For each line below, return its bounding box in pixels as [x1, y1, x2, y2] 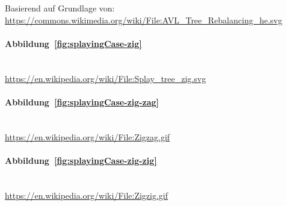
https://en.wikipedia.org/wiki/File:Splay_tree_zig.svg [5, 72, 206, 84]
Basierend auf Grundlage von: [5, 2, 115, 14]
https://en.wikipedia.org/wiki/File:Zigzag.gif [5, 130, 170, 143]
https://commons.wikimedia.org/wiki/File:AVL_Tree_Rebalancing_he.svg [5, 13, 282, 26]
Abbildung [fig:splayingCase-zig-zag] [5, 95, 159, 108]
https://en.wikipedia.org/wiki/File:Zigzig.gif [5, 189, 168, 201]
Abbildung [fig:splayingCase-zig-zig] [5, 154, 157, 166]
